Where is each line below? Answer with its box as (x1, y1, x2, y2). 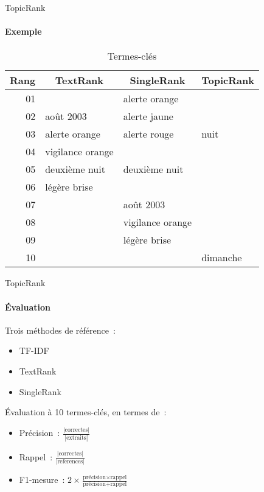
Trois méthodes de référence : (5, 323, 116, 336)
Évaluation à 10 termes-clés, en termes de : (5, 406, 167, 418)
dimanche (201, 250, 242, 265)
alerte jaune (123, 109, 173, 124)
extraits (66, 435, 86, 441)
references (57, 458, 83, 465)
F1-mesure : (19, 473, 65, 485)
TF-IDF (19, 344, 49, 357)
